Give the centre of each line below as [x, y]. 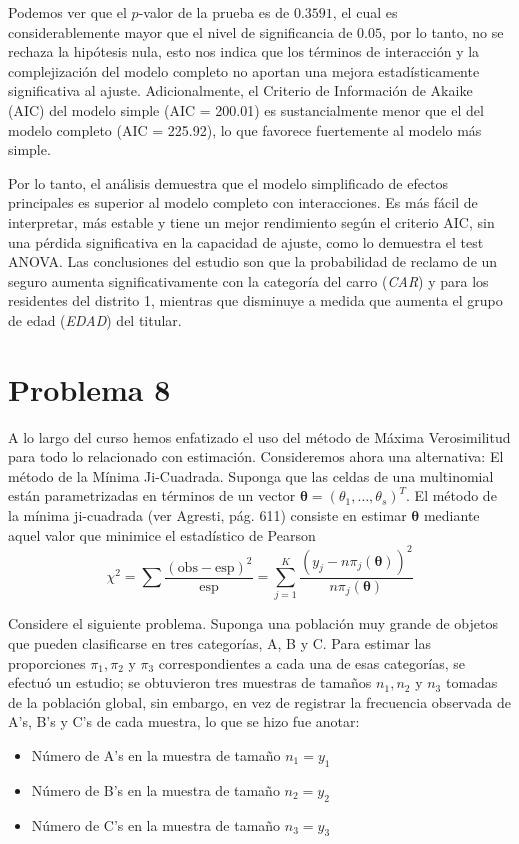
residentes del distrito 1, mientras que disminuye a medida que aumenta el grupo [255, 300]
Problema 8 [89, 388]
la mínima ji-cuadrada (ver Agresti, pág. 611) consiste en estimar [207, 515]
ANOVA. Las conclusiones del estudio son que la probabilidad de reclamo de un [253, 261]
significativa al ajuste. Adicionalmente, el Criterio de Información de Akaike [240, 90]
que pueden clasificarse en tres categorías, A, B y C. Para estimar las [219, 643]
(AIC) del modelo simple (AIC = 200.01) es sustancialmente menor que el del [246, 109]
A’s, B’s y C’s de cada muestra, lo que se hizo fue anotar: [184, 721]
